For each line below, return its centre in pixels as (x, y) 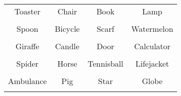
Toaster (28, 11)
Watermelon (152, 29)
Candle (67, 46)
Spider (27, 63)
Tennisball (105, 63)
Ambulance (28, 81)
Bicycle (67, 29)
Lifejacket (152, 63)
